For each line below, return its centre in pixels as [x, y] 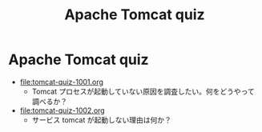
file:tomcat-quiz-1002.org [62, 110]
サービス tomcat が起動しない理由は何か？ [102, 120]
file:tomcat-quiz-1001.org [62, 82]
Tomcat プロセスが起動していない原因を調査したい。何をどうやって [143, 91]
